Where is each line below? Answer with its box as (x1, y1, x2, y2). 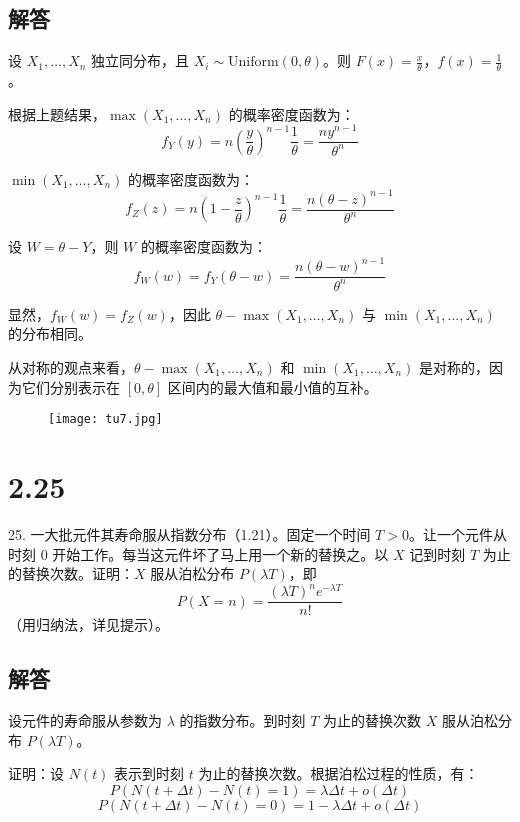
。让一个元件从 (408, 523, 507, 544)
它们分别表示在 (21, 376, 120, 397)
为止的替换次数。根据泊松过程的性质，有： (198, 763, 479, 784)
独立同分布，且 (91, 50, 190, 71)
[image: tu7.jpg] (48, 412, 163, 427)
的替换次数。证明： (8, 563, 134, 584)
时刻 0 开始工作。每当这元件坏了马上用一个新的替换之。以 (8, 543, 389, 564)
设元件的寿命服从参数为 (8, 710, 162, 731)
